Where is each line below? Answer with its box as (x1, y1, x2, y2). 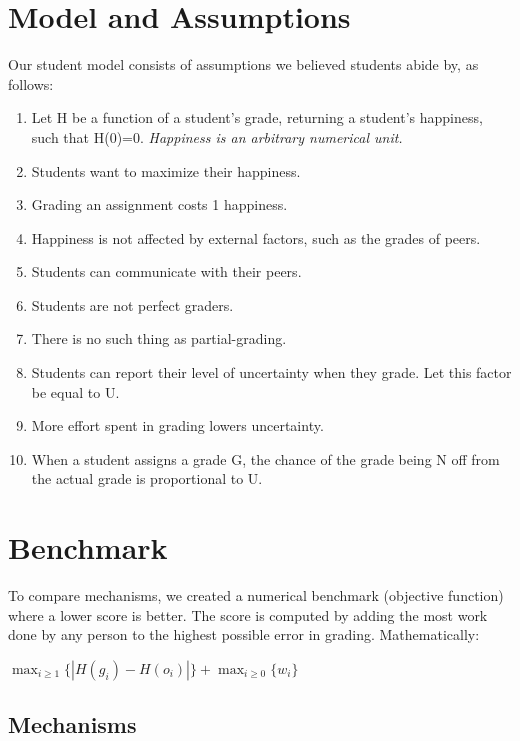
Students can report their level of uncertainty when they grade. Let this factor (31, 362, 512, 383)
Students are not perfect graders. (31, 294, 234, 315)
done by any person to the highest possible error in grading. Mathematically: (8, 624, 480, 645)
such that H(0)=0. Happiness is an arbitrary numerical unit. (31, 126, 403, 147)
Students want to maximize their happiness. (31, 160, 301, 181)
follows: (8, 73, 54, 94)
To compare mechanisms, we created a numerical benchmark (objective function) (8, 585, 504, 606)
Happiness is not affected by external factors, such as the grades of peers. (31, 227, 481, 248)
